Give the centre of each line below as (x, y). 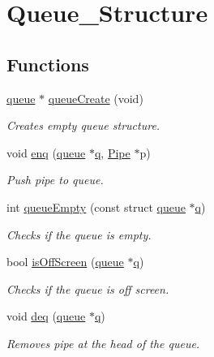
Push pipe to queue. (55, 180)
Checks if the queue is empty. (79, 234)
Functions (48, 64)
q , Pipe (112, 152)
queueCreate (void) (96, 98)
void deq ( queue (46, 316)
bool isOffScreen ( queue (65, 262)
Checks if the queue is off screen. (88, 288)
